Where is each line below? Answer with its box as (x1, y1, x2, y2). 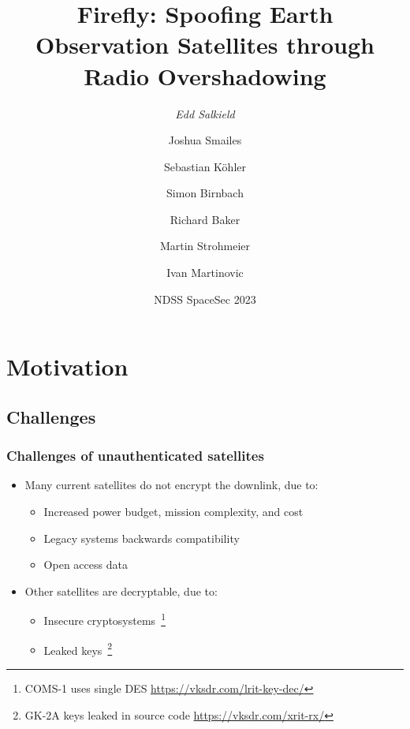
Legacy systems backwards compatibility (43, 529, 240, 546)
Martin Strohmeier (159, 237, 251, 254)
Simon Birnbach (166, 185, 244, 201)
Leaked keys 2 (43, 639, 113, 658)
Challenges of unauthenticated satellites (6, 446, 264, 465)
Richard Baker (170, 211, 240, 227)
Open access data (43, 556, 128, 573)
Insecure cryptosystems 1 (43, 610, 166, 629)
